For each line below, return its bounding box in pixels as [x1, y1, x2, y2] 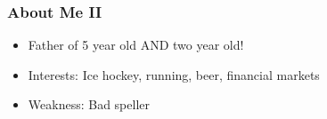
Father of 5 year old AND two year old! [28, 36, 244, 54]
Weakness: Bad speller [28, 95, 150, 114]
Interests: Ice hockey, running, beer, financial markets [28, 65, 320, 83]
